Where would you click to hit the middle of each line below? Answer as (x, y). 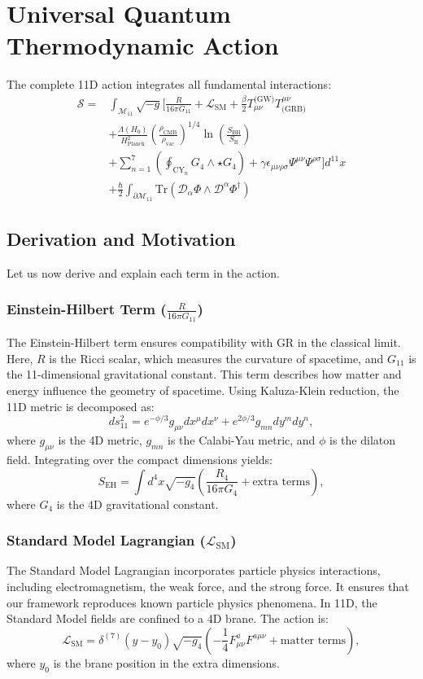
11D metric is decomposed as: (81, 406)
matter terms (313, 640)
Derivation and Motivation (121, 239)
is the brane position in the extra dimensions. (166, 662)
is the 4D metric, (100, 440)
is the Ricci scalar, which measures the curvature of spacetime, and (216, 358)
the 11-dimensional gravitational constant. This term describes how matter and (204, 374)
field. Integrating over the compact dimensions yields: (140, 459)
